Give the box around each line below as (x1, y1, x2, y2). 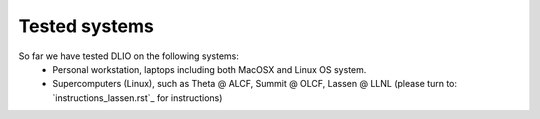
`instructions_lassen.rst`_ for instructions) (52, 91, 223, 104)
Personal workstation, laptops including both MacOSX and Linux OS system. (52, 63, 367, 75)
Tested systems (18, 15, 154, 37)
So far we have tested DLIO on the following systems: (18, 50, 240, 62)
